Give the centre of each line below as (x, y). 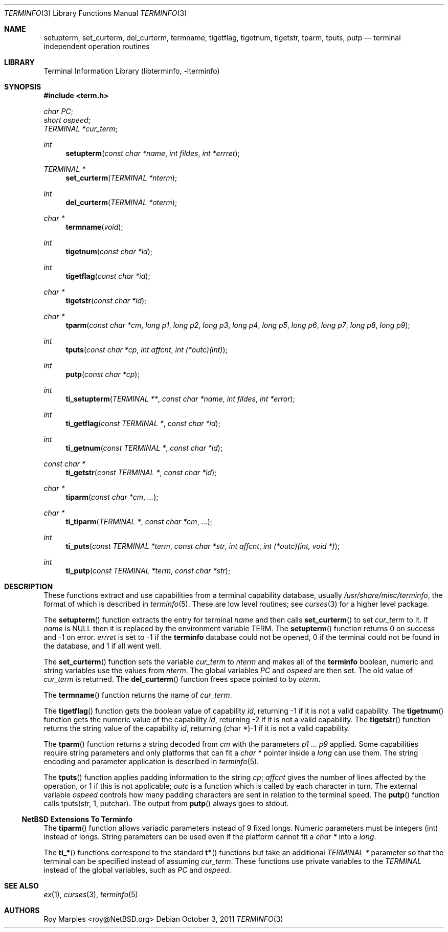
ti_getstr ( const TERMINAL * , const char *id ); (141, 472)
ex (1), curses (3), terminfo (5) (91, 894)
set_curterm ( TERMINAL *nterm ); (121, 178)
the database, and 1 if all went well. (103, 646)
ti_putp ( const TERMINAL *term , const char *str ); (148, 571)
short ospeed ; (67, 120)
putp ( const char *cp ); (103, 374)
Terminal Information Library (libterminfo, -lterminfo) (132, 71)
